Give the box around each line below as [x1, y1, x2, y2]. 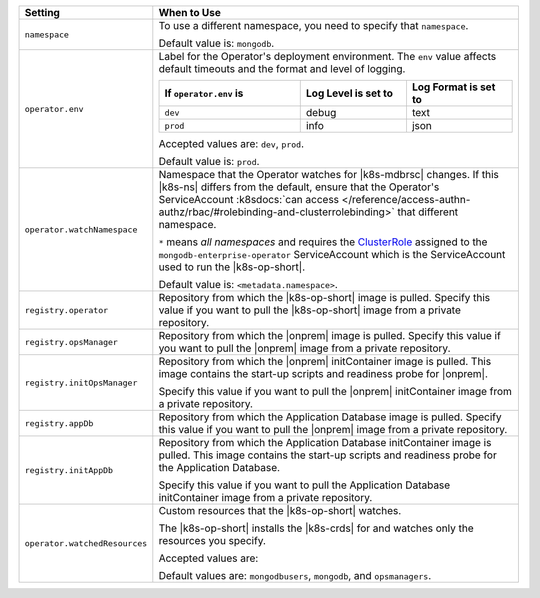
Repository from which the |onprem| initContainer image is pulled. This [158, 355, 492, 368]
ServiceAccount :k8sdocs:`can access [158, 193, 340, 206]
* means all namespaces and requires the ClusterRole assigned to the [158, 235, 488, 249]
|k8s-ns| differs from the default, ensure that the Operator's [158, 180, 440, 194]
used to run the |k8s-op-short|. [158, 260, 306, 274]
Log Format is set [411, 80, 496, 94]
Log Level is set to [305, 86, 394, 100]
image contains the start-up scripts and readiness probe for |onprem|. [158, 367, 489, 380]
